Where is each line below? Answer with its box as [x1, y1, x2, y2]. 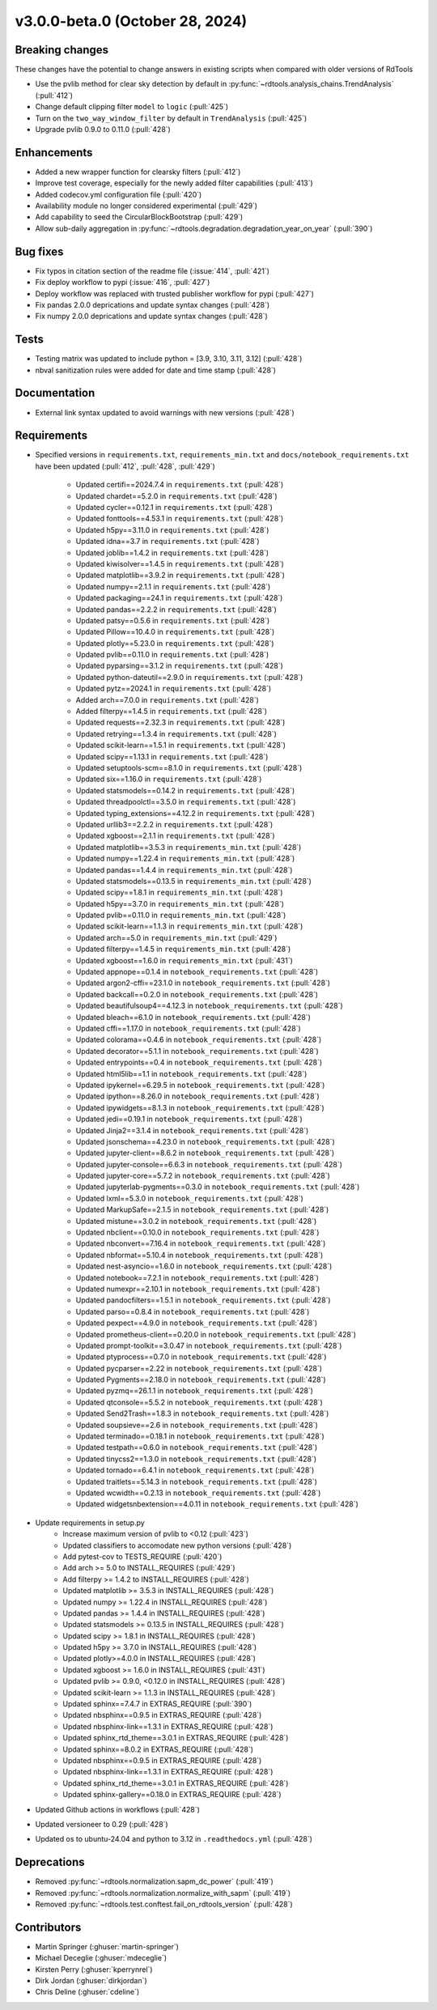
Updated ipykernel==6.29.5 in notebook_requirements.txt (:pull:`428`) [75, 1080, 325, 1090]
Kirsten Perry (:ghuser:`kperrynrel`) [35, 1964, 153, 1974]
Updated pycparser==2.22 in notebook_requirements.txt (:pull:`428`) [75, 1363, 323, 1373]
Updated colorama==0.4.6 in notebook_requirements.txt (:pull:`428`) [75, 1035, 322, 1044]
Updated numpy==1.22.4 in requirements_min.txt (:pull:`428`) [75, 854, 295, 864]
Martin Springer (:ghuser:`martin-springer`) [35, 1941, 180, 1951]
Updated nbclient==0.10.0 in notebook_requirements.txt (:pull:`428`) [75, 1227, 320, 1238]
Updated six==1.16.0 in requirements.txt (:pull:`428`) [75, 774, 262, 784]
